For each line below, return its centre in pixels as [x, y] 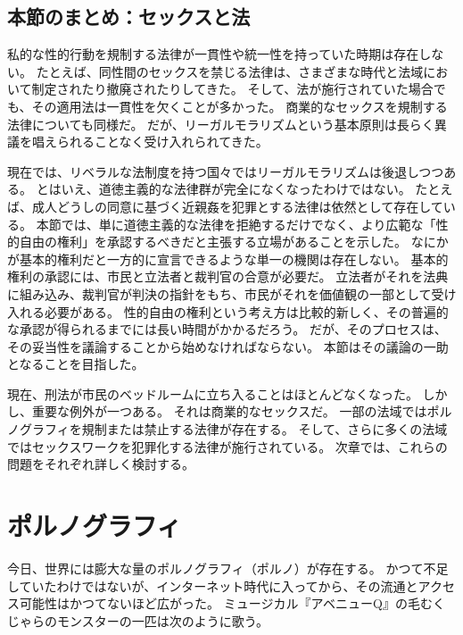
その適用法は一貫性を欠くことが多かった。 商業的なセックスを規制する [240, 106]
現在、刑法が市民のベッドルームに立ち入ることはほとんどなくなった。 [213, 393]
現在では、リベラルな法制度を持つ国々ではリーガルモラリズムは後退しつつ [226, 171]
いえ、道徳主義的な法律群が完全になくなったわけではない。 [236, 189]
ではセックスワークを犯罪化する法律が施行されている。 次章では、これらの [227, 446]
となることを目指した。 [76, 364]
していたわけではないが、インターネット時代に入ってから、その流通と [213, 585]
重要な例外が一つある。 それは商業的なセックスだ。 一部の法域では [229, 411]
